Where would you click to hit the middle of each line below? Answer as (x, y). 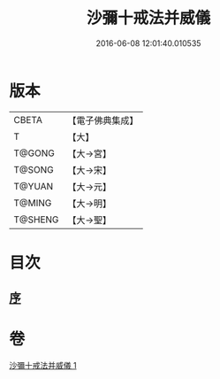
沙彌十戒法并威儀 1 (43, 366)
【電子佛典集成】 (103, 120)
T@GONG (34, 153)
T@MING (33, 203)
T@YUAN (34, 186)
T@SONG (34, 169)
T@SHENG (36, 220)
